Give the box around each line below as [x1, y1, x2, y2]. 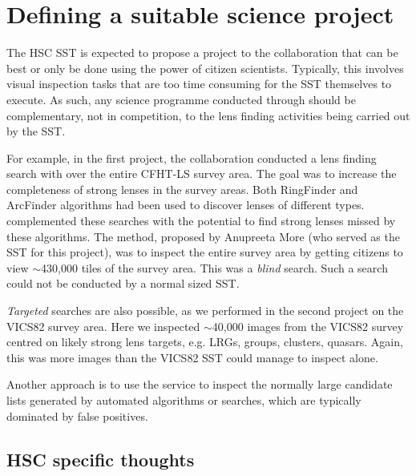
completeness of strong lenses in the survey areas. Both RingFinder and [6, 180, 358, 197]
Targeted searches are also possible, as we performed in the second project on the [6, 302, 404, 319]
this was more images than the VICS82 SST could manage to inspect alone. [6, 349, 378, 365]
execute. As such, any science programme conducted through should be [6, 91, 356, 107]
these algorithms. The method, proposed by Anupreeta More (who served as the [6, 228, 400, 244]
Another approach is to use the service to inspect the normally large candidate [6, 376, 393, 393]
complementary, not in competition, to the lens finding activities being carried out [6, 107, 410, 123]
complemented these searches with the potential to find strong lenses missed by [6, 212, 396, 229]
